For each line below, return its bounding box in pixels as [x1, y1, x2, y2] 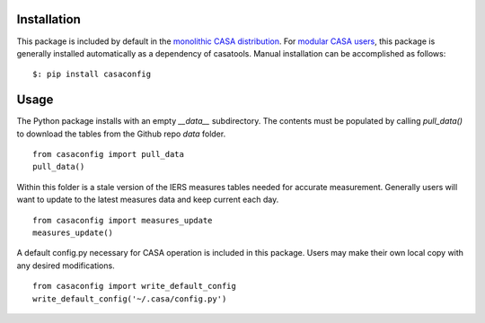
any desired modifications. [16, 260, 116, 271]
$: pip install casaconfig [32, 69, 152, 80]
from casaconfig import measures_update [32, 215, 213, 225]
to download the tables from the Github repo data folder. [16, 128, 226, 139]
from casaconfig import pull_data [32, 149, 184, 159]
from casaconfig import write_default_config [32, 281, 237, 292]
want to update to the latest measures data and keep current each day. [16, 194, 279, 205]
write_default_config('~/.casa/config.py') [32, 293, 227, 304]
